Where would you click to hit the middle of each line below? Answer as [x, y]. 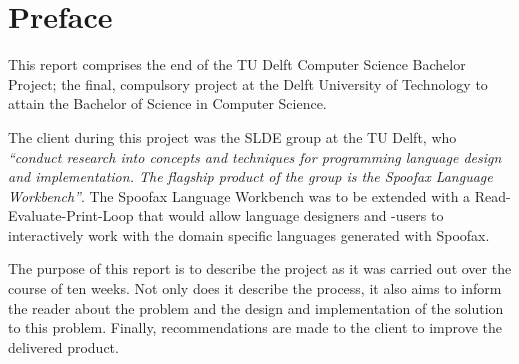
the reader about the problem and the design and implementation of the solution [256, 307]
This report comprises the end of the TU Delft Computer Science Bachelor [237, 64]
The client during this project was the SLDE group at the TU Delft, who [232, 136]
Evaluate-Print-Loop [71, 215]
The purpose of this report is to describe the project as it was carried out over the [260, 268]
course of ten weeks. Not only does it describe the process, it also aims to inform [255, 288]
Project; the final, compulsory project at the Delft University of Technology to [248, 83]
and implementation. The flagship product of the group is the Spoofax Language [250, 176]
